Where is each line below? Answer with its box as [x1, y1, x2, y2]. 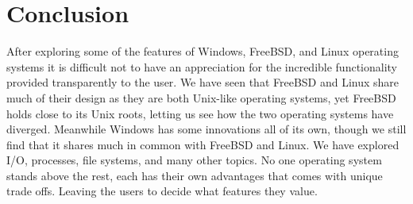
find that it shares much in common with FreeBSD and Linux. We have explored [6, 136, 399, 152]
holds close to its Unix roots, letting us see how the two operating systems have [6, 105, 394, 121]
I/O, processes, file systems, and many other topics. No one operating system [6, 152, 382, 168]
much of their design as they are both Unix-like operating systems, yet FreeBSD [6, 89, 396, 106]
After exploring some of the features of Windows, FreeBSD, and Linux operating [6, 43, 399, 60]
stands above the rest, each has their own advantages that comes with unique [6, 167, 383, 183]
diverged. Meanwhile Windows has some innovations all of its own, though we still [6, 121, 407, 137]
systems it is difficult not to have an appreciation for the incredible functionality [6, 58, 398, 75]
